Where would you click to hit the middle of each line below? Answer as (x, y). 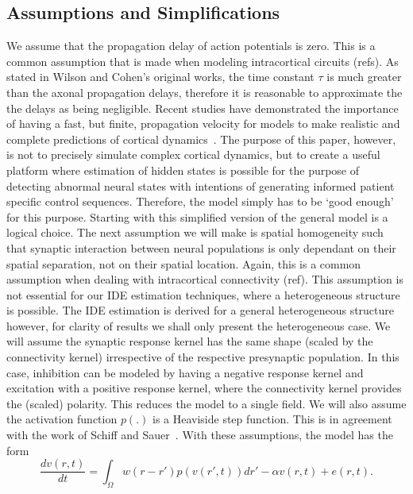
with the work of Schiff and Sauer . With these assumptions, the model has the (200, 435)
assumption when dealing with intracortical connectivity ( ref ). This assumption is (205, 279)
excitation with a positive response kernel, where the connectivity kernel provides (204, 388)
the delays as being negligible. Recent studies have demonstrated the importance (203, 108)
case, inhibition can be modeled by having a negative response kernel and (185, 372)
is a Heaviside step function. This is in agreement (272, 419)
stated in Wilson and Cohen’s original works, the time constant (160, 77)
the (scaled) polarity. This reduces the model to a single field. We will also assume (206, 403)
